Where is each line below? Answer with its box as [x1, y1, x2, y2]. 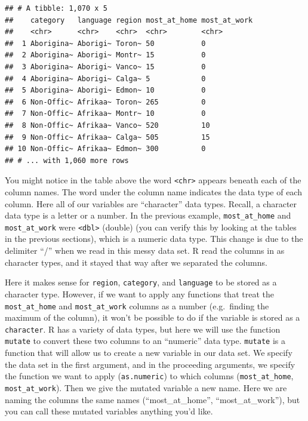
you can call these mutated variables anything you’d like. [5, 405, 213, 417]
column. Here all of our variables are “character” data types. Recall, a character [5, 197, 297, 210]
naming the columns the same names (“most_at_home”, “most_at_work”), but [5, 393, 300, 405]
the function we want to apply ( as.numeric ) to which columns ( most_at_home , [5, 370, 294, 382]
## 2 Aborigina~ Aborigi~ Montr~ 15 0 [5, 51, 206, 60]
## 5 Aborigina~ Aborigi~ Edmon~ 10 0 [5, 86, 206, 95]
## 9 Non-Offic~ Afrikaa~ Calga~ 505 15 [5, 133, 210, 142]
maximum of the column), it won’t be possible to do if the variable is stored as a [5, 311, 300, 324]
